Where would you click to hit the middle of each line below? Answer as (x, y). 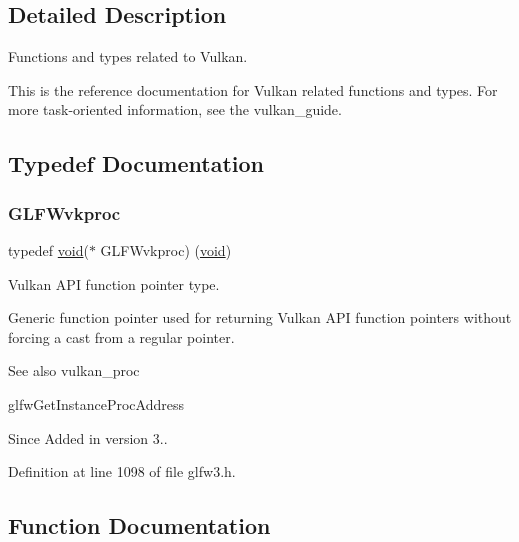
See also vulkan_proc (74, 370)
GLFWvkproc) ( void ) (166, 249)
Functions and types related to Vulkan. (128, 56)
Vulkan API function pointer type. (114, 283)
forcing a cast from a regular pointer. (121, 336)
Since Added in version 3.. (88, 437)
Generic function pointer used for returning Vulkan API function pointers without (260, 317)
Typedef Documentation (136, 163)
